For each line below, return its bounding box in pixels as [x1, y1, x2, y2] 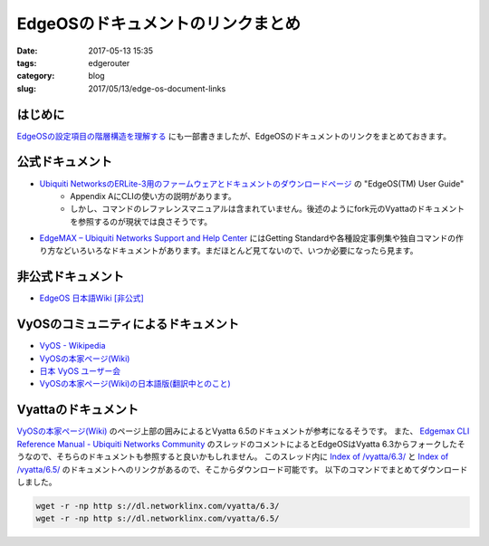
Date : [16, 45, 38, 56]
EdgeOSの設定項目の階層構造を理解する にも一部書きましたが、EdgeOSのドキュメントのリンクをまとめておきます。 [16, 130, 452, 141]
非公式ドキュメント [16, 269, 124, 284]
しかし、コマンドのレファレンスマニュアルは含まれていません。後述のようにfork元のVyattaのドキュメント [70, 204, 465, 215]
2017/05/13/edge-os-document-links [88, 82, 226, 94]
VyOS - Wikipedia [39, 340, 106, 351]
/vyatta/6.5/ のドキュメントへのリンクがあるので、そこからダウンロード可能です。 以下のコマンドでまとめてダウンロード [16, 464, 468, 474]
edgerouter [88, 57, 130, 68]
